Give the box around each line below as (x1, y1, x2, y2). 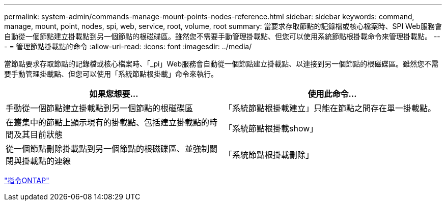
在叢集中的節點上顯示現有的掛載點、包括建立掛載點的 (6, 117, 210, 127)
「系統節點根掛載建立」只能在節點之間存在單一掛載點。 (224, 103, 436, 113)
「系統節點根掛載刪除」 (224, 150, 314, 160)
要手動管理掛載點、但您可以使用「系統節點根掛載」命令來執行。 (4, 70, 218, 78)
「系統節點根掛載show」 (224, 123, 318, 133)
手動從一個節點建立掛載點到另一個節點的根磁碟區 (6, 103, 193, 113)
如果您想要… (89, 89, 138, 99)
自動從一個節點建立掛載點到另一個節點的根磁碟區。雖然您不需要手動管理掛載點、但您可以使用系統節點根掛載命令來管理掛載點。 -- (4, 32, 440, 41)
